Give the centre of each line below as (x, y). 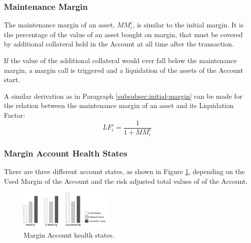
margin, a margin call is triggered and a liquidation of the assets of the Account (124, 70)
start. (12, 79)
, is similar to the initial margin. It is (188, 25)
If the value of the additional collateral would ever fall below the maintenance (120, 60)
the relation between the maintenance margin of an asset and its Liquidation (119, 105)
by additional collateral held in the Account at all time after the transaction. (119, 44)
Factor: (15, 115)
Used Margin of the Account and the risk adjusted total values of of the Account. (126, 181)
